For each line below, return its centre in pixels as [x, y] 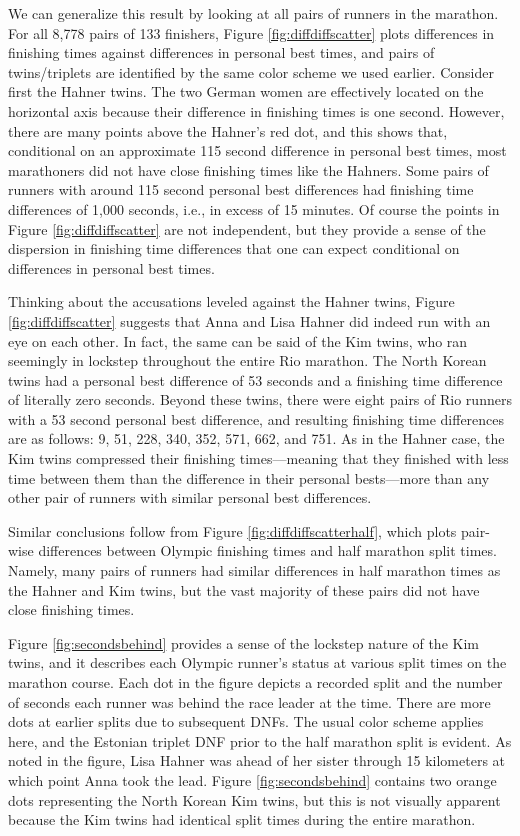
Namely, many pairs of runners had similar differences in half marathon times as [254, 570]
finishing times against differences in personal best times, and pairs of [221, 52]
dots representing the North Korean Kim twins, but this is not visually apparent [254, 799]
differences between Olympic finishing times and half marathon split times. [267, 550]
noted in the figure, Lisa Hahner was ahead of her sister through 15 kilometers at [257, 760]
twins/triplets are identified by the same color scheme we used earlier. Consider [251, 71]
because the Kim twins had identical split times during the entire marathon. [242, 819]
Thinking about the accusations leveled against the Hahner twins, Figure [231, 301]
